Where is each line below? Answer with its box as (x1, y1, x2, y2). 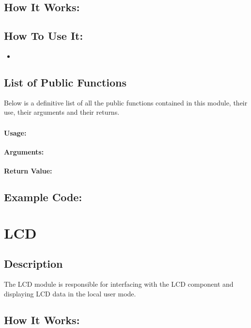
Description (4, 256, 63, 271)
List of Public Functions (4, 74, 127, 89)
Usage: (4, 127, 27, 138)
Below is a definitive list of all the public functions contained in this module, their (4, 97, 248, 107)
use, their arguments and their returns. (4, 107, 120, 117)
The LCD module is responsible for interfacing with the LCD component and (4, 279, 234, 289)
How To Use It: (4, 28, 83, 43)
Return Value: (4, 166, 52, 176)
